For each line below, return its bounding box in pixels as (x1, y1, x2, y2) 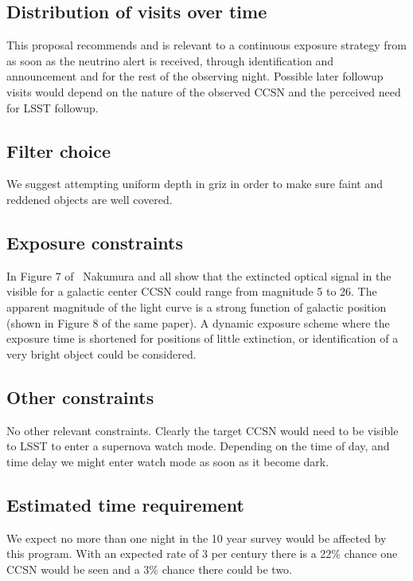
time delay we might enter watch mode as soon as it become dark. (6, 453, 329, 469)
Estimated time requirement (6, 492, 244, 516)
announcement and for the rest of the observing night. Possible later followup (6, 68, 384, 84)
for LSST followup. (6, 99, 99, 116)
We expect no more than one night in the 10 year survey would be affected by (6, 529, 387, 546)
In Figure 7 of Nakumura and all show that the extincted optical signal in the (6, 267, 392, 284)
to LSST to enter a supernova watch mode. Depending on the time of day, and (6, 438, 390, 454)
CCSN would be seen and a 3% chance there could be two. (6, 560, 293, 577)
